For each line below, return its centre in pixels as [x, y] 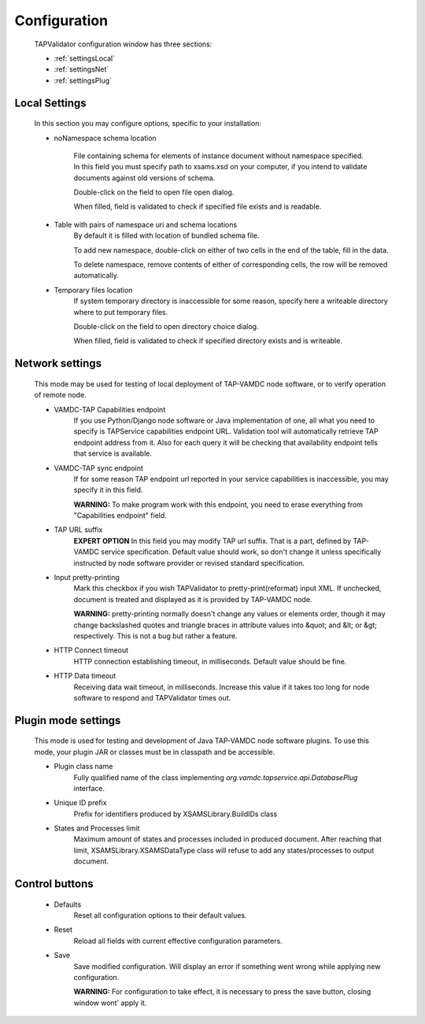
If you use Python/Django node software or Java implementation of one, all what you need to [224, 420]
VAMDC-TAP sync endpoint [98, 468]
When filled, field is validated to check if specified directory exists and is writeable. [208, 341]
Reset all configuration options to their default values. [160, 915]
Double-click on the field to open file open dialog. [154, 192]
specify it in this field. [108, 490]
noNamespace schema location [105, 138]
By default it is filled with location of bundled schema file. [166, 235]
